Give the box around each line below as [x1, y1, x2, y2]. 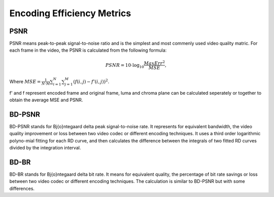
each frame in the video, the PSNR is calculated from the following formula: [9, 47, 167, 53]
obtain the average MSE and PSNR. [9, 97, 83, 103]
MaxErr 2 [144, 59, 165, 66]
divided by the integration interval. [9, 145, 81, 151]
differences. [9, 185, 35, 191]
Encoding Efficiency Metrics [9, 8, 131, 19]
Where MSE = [9, 78, 41, 85]
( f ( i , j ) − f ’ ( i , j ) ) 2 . [73, 78, 110, 85]
